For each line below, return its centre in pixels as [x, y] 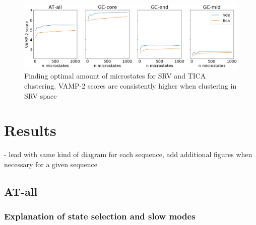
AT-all [21, 191]
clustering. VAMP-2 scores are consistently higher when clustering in [131, 85]
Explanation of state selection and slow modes [100, 216]
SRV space [41, 95]
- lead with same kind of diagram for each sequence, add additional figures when [128, 154]
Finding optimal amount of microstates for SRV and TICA [115, 76]
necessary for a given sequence [51, 164]
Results [30, 130]
